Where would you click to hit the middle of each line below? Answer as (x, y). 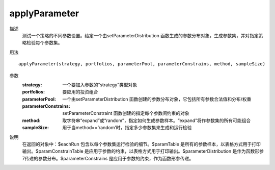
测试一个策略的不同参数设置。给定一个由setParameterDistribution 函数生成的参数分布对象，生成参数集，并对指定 (141, 35)
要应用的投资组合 (80, 92)
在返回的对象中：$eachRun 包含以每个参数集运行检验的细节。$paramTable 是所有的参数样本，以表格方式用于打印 (141, 144)
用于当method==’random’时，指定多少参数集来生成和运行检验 (127, 128)
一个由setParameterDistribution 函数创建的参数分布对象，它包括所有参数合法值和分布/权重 (157, 99)
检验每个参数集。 (44, 43)
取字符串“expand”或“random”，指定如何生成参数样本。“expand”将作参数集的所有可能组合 (157, 120)
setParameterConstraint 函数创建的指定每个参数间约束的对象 (126, 113)
